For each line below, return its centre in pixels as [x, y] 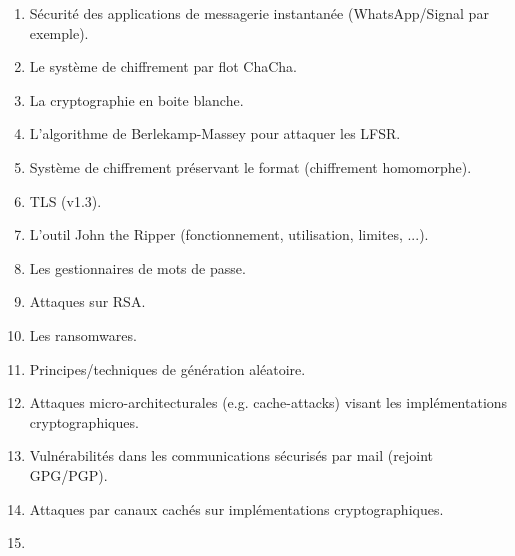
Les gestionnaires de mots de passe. [137, 267]
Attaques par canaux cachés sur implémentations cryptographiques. [236, 508]
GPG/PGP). [68, 474]
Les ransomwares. [83, 334]
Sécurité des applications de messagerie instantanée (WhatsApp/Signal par [259, 13]
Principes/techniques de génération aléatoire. [167, 368]
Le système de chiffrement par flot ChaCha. [163, 66]
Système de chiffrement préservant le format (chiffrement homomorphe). [250, 166]
